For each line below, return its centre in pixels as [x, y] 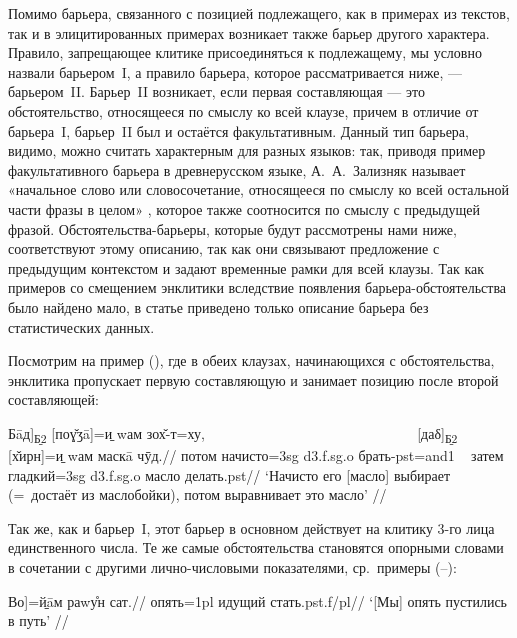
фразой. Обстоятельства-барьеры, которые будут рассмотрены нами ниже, [232, 228]
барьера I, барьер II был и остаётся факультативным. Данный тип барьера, [238, 130]
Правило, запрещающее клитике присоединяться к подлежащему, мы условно [245, 52]
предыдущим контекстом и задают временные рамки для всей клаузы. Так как [246, 267]
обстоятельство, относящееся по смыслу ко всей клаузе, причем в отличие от [243, 110]
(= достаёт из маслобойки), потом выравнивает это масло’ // [197, 494]
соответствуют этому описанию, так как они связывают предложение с [224, 248]
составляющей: [53, 399]
